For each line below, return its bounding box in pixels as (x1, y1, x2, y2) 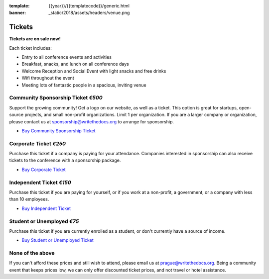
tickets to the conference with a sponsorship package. (9, 157, 121, 164)
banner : (9, 10, 26, 16)
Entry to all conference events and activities (21, 54, 112, 60)
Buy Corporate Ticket (21, 167, 66, 173)
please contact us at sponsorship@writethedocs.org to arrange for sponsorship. (9, 118, 174, 124)
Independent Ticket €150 (9, 179, 72, 186)
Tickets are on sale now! (9, 36, 61, 42)
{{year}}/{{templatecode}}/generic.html (48, 3, 130, 8)
